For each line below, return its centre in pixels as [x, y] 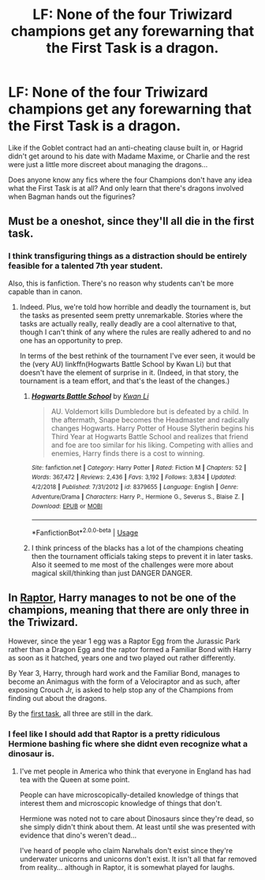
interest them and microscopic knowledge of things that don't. [121, 803]
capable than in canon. [45, 291]
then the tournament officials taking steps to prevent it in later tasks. [142, 556]
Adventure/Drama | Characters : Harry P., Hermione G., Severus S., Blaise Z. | [138, 497]
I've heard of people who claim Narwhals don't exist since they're [126, 850]
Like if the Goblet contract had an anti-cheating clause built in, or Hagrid [125, 147]
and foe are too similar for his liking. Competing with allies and [152, 445]
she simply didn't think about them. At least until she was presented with [138, 826]
